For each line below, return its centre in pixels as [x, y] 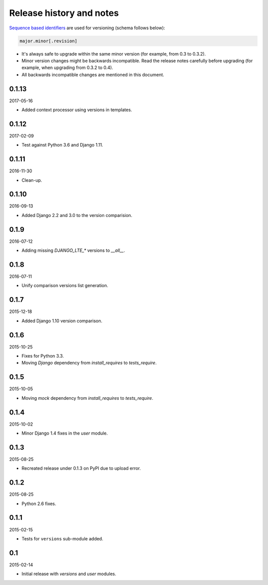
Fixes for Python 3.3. [43, 356]
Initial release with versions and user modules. [69, 574]
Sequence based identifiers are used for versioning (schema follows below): [87, 28]
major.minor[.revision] [49, 41]
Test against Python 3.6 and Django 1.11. [63, 145]
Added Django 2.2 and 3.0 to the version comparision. [77, 215]
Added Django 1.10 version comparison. [62, 321]
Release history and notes [64, 13]
